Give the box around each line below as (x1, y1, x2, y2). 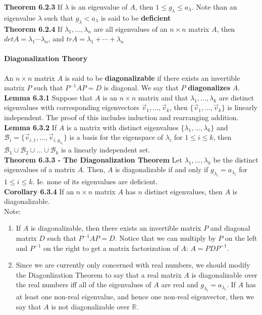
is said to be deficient (101, 12, 171, 23)
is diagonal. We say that (103, 82, 179, 93)
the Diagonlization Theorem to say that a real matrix (16, 269, 182, 280)
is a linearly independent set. (61, 144, 150, 155)
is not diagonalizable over (51, 301, 130, 311)
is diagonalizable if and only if (115, 164, 208, 175)
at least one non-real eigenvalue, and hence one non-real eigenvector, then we (16, 291, 254, 302)
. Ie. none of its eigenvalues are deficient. (32, 176, 158, 187)
